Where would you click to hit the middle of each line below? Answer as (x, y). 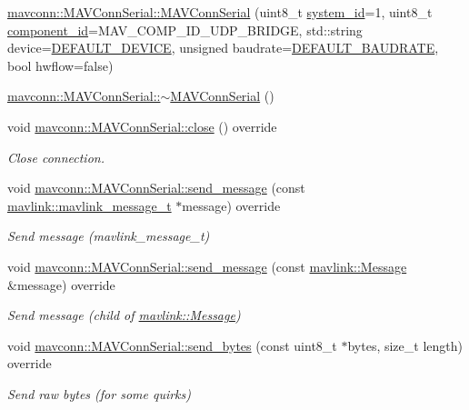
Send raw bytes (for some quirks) (100, 393)
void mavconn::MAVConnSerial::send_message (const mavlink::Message (207, 266)
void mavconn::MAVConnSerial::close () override (142, 126)
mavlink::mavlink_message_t (90, 205)
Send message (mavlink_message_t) (109, 236)
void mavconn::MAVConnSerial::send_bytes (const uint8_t (172, 345)
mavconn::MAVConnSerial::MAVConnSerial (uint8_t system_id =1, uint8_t (220, 12)
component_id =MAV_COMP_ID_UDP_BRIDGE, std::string (185, 30)
